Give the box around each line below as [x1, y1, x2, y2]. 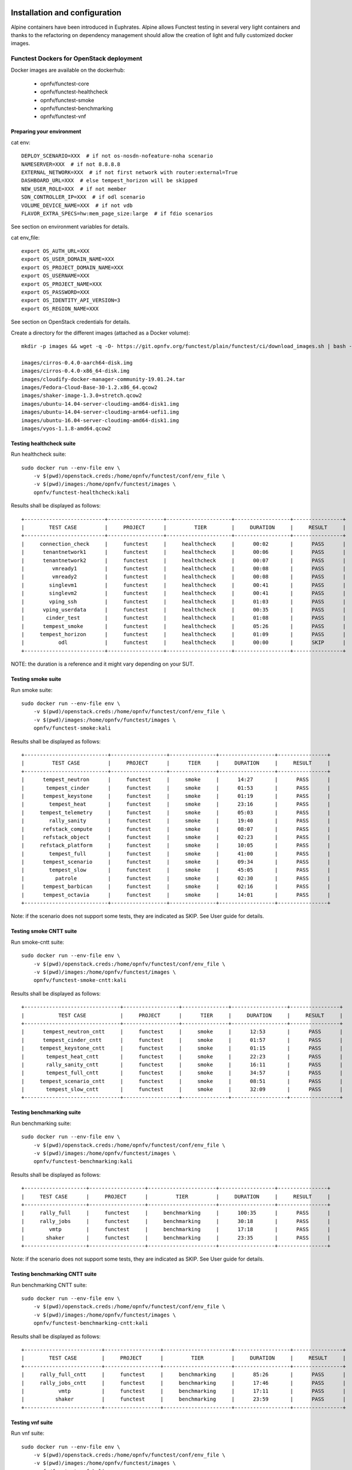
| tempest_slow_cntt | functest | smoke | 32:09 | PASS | [21, 1086, 343, 1093]
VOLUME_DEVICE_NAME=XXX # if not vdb [21, 202, 133, 209]
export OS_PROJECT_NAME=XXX [21, 280, 102, 288]
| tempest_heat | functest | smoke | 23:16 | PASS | [21, 801, 331, 808]
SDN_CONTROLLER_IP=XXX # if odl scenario [21, 194, 145, 201]
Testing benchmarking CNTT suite [11, 1271, 97, 1278]
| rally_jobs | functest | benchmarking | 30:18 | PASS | [21, 1218, 331, 1224]
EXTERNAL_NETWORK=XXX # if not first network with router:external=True [21, 169, 238, 176]
